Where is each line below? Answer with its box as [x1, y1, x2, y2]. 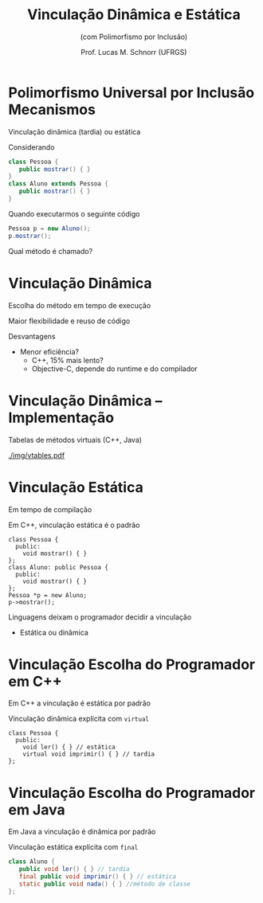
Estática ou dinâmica [19, 627, 89, 637]
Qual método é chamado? [8, 246, 93, 256]
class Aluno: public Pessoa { [8, 563, 109, 571]
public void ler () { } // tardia [18, 866, 130, 874]
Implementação [8, 408, 114, 427]
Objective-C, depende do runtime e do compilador [31, 364, 198, 373]
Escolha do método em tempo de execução [8, 300, 151, 310]
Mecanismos [8, 100, 96, 119]
